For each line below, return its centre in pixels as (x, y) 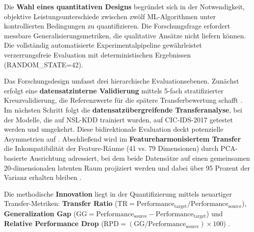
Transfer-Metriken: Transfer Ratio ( (61, 203)
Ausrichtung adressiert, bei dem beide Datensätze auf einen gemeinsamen (140, 158)
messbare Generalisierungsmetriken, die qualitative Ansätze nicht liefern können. (125, 35)
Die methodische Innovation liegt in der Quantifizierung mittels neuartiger (118, 193)
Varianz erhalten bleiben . (43, 177)
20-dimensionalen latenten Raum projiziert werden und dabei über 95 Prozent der (127, 167)
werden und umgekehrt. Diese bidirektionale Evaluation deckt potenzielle (114, 129)
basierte (16, 158)
